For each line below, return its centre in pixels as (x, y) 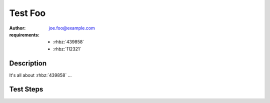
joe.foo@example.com (72, 28)
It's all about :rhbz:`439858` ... (40, 75)
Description (28, 63)
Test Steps (26, 89)
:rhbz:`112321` (67, 49)
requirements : (24, 34)
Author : (17, 28)
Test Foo (27, 13)
